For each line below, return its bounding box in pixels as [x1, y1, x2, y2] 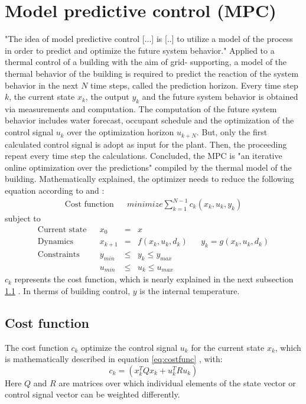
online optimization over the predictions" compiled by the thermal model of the [5, 161, 292, 173]
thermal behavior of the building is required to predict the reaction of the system [5, 67, 299, 79]
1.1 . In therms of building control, [5, 284, 131, 297]
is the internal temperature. [139, 284, 240, 297]
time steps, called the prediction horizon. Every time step [90, 79, 298, 91]
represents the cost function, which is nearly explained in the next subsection [14, 273, 294, 285]
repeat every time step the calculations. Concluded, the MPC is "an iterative [5, 149, 282, 162]
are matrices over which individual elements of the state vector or [58, 376, 296, 389]
